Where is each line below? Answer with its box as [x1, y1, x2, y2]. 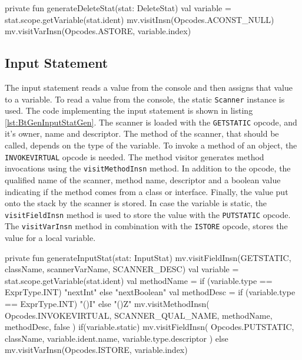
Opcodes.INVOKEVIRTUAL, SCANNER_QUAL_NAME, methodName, [5, 309, 273, 321]
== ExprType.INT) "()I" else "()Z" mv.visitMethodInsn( [5, 298, 210, 310]
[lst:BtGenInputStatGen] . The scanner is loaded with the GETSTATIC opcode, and [5, 115, 297, 128]
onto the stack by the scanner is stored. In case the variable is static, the [5, 197, 267, 209]
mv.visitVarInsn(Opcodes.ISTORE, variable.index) [5, 344, 188, 356]
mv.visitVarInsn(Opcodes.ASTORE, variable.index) [5, 25, 191, 37]
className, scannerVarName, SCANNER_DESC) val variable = [5, 263, 239, 275]
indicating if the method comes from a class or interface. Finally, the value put [5, 185, 288, 197]
